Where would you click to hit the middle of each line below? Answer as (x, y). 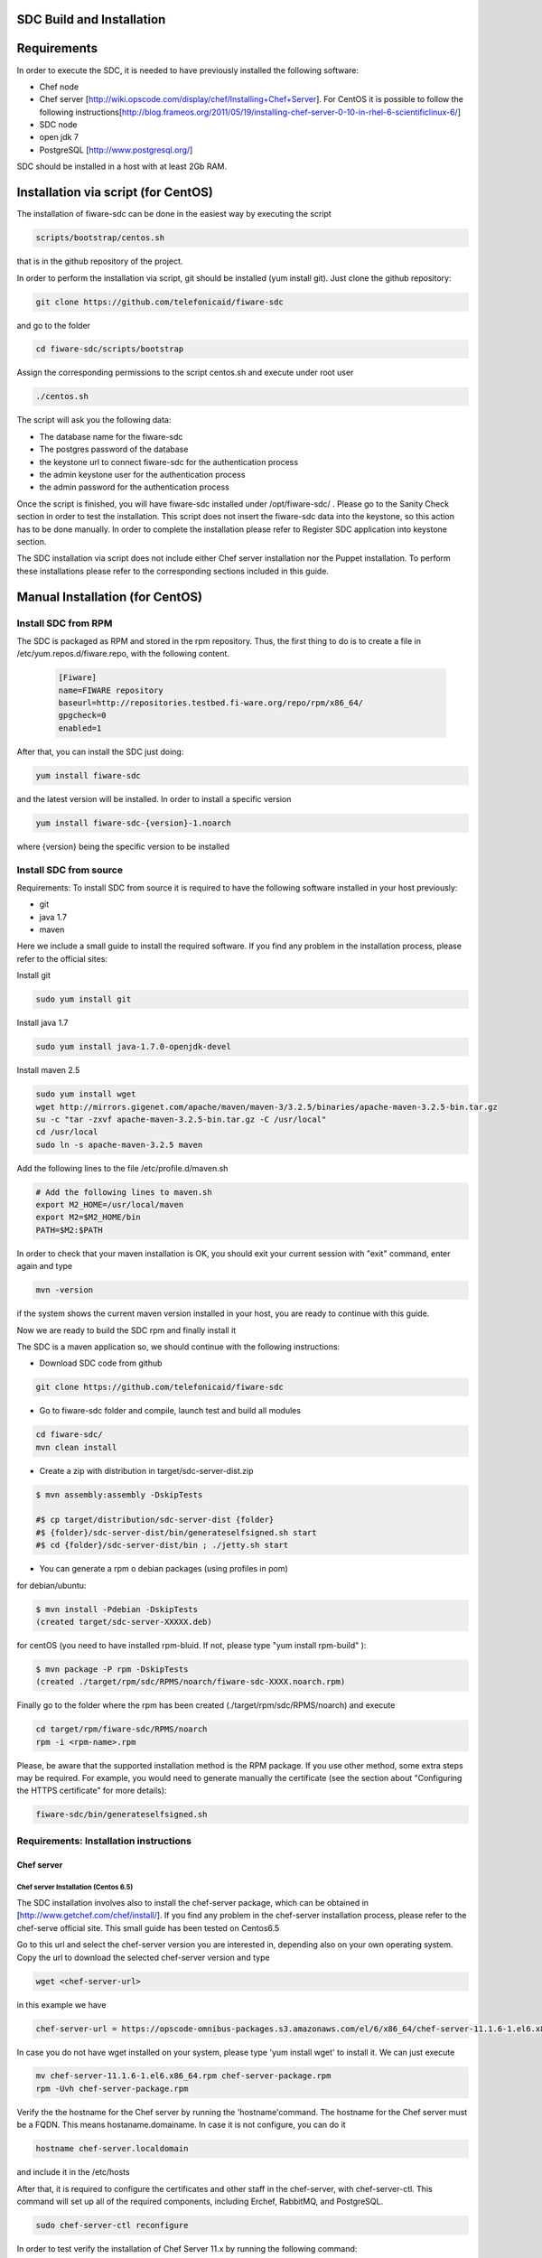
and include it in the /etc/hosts (73, 2172)
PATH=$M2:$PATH (69, 1230)
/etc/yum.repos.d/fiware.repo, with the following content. (123, 654)
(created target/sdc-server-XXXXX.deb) (124, 1622)
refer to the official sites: (62, 958)
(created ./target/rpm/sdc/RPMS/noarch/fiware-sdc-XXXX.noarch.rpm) (191, 1682)
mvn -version (65, 1290)
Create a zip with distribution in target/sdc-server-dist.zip (146, 1470)
